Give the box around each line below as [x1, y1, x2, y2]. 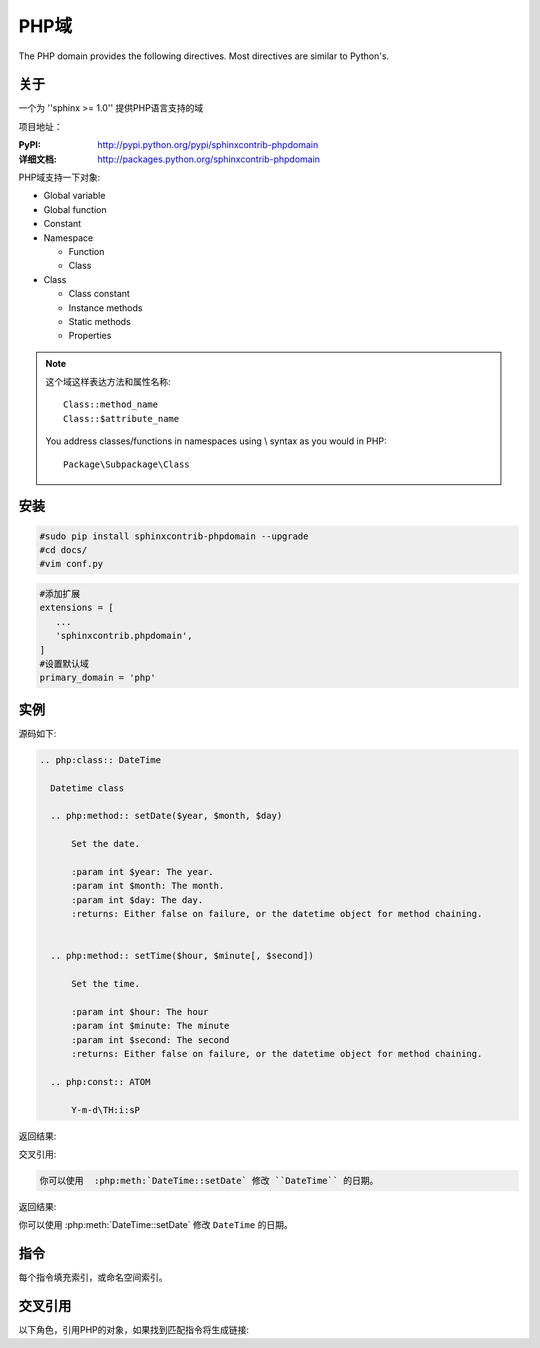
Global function [43, 203, 107, 215]
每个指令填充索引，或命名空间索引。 [18, 1271, 168, 1284]
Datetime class [50, 782, 125, 794]
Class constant [68, 288, 130, 300]
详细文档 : [18, 153, 57, 165]
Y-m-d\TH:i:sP [71, 1104, 140, 1115]
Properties [68, 330, 112, 342]
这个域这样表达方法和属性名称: [45, 376, 172, 388]
